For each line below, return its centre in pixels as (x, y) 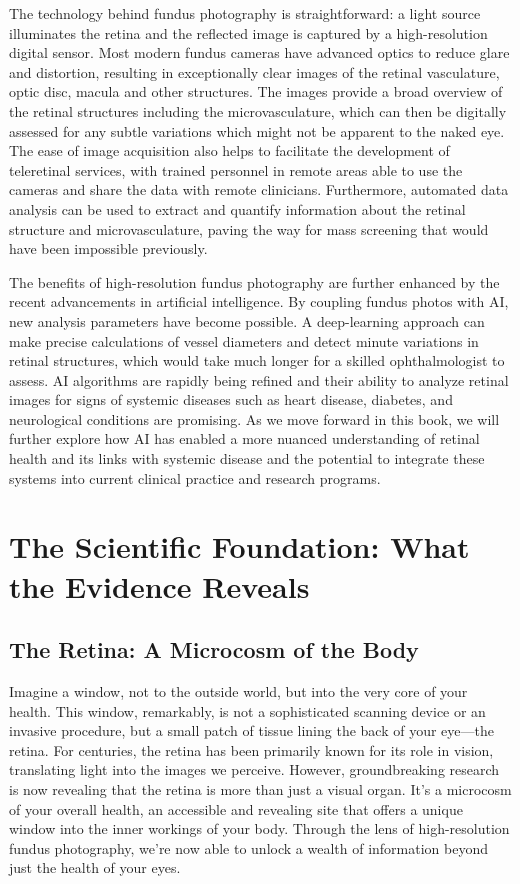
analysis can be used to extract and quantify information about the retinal (237, 208)
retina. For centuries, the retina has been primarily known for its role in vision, (251, 749)
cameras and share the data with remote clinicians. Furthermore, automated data (259, 189)
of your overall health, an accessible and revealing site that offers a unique (236, 808)
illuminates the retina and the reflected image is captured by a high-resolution (248, 32)
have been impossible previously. (108, 248)
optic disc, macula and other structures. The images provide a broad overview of (256, 91)
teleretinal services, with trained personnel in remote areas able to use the (236, 169)
